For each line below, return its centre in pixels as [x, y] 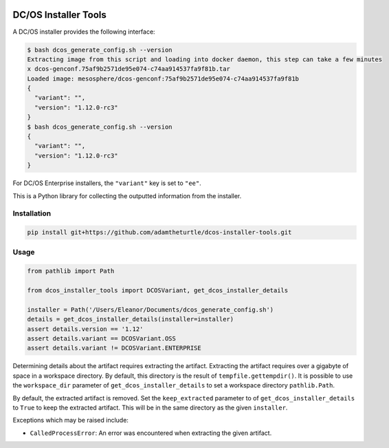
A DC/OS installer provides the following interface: [84, 32]
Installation [32, 213]
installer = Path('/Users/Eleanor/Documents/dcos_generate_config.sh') [151, 309]
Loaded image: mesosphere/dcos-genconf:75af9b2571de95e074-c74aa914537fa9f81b [163, 78]
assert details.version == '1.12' [85, 329]
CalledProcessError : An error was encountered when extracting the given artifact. [151, 433]
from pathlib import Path [71, 271]
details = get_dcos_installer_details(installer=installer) [131, 319]
